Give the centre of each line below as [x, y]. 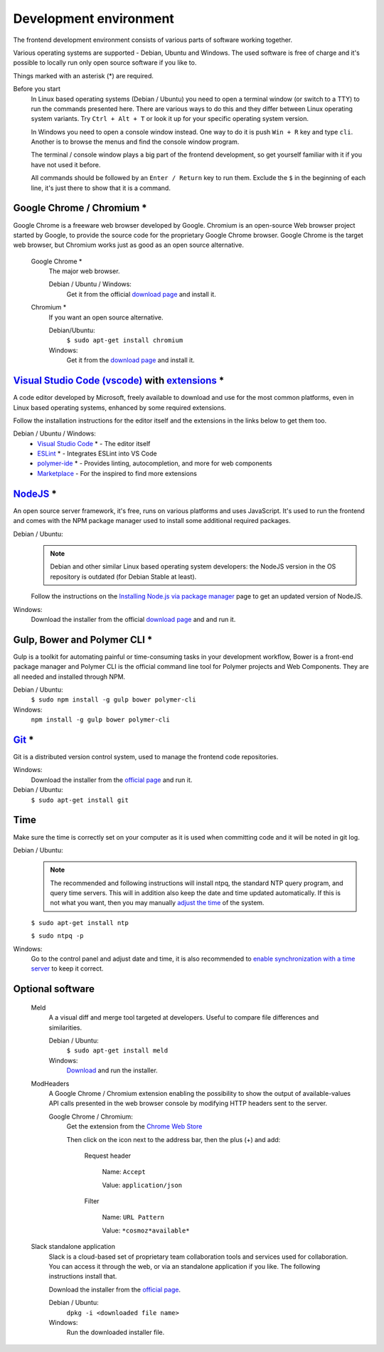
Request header [108, 1156]
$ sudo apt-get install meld [117, 1051]
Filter [92, 1201]
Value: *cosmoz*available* [146, 1230]
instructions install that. [83, 1277]
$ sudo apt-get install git [80, 800]
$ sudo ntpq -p [58, 936]
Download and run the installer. [112, 1070]
